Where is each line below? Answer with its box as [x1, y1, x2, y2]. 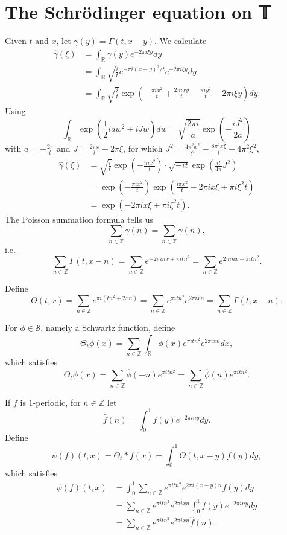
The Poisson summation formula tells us [5, 213, 153, 225]
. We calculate [154, 34, 207, 47]
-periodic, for [33, 396, 81, 408]
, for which [123, 142, 163, 155]
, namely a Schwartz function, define [40, 321, 175, 334]
